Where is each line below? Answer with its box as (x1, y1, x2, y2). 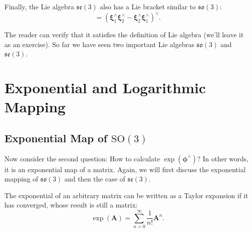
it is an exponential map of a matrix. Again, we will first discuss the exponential (4, 164, 246, 174)
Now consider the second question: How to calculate (4, 153, 160, 163)
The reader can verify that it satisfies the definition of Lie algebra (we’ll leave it (4, 29, 244, 40)
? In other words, (197, 153, 249, 163)
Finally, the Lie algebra (4, 1, 74, 11)
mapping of (4, 174, 38, 184)
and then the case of (64, 174, 125, 184)
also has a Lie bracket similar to (100, 1, 196, 11)
